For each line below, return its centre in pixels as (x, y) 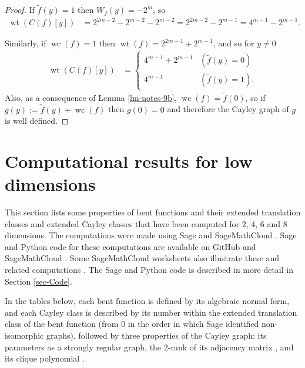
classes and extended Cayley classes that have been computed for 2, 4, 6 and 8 (146, 223)
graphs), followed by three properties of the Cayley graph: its (156, 335)
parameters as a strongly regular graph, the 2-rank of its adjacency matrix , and (149, 347)
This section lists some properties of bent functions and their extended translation (153, 212)
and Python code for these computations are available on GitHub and (130, 246)
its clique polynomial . (45, 358)
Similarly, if (26, 43)
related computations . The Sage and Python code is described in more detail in (149, 270)
